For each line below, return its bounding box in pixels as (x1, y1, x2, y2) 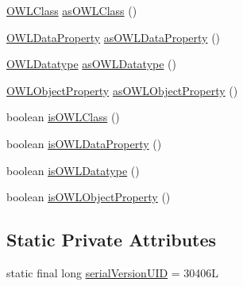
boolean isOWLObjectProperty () (6, 189, 171, 205)
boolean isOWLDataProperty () (6, 135, 162, 151)
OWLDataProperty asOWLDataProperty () (6, 29, 221, 45)
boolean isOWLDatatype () (6, 162, 140, 178)
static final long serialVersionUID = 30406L (6, 264, 219, 280)
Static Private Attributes (6, 227, 217, 252)
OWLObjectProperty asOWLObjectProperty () (6, 82, 238, 98)
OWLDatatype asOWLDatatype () (6, 55, 176, 72)
